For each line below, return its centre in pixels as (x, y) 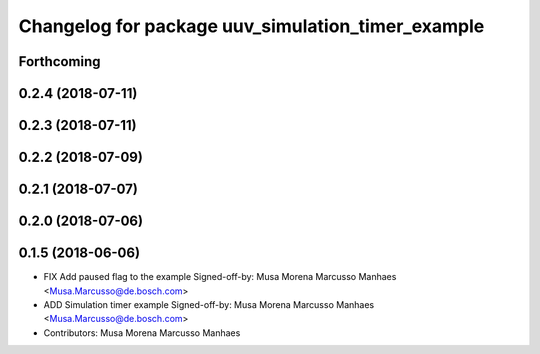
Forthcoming (59, 61)
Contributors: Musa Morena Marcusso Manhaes (142, 332)
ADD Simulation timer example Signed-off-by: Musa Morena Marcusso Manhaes (209, 304)
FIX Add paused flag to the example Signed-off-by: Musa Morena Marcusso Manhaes (220, 277)
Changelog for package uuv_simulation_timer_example (251, 26)
